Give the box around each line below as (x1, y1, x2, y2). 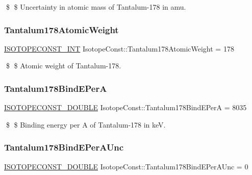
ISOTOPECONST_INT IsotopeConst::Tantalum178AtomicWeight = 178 (4, 43, 234, 54)
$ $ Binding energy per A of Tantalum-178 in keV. (6, 119, 166, 130)
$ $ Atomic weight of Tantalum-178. (6, 60, 121, 71)
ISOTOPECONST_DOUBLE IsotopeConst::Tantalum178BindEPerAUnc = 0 (4, 161, 248, 171)
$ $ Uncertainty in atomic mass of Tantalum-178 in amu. (6, 2, 186, 12)
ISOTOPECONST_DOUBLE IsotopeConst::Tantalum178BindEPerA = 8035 (4, 102, 247, 113)
